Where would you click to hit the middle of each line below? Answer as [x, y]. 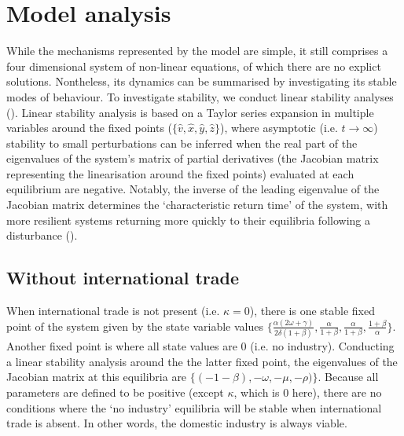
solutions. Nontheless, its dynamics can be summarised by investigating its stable [202, 81]
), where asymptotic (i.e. [279, 128]
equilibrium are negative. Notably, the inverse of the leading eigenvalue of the [193, 189]
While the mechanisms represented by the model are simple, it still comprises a [197, 51]
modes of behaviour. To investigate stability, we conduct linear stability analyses [200, 96]
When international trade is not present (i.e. [113, 311]
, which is [257, 392]
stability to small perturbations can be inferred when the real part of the [182, 143]
